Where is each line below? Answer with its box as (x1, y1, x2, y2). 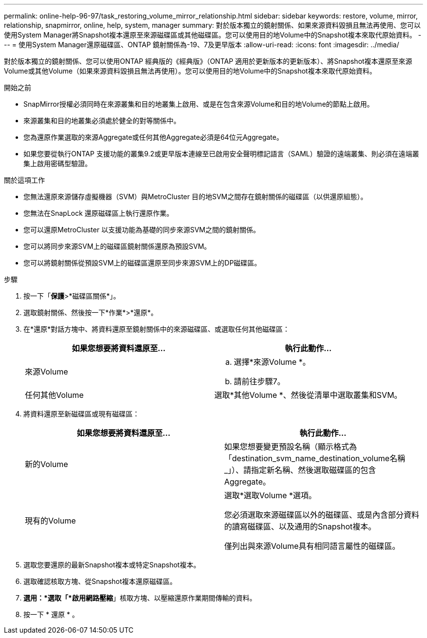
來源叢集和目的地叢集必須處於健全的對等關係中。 (23, 116, 180, 125)
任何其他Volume (25, 390, 84, 400)
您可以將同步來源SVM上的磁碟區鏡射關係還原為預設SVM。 (23, 242, 211, 250)
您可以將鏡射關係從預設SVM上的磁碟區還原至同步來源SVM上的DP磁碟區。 (23, 259, 261, 267)
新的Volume (25, 459, 68, 469)
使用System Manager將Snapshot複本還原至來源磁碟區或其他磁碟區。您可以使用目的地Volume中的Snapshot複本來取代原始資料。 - (4, 31, 422, 39)
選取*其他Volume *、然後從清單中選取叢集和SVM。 (214, 390, 402, 400)
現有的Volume (25, 516, 76, 525)
